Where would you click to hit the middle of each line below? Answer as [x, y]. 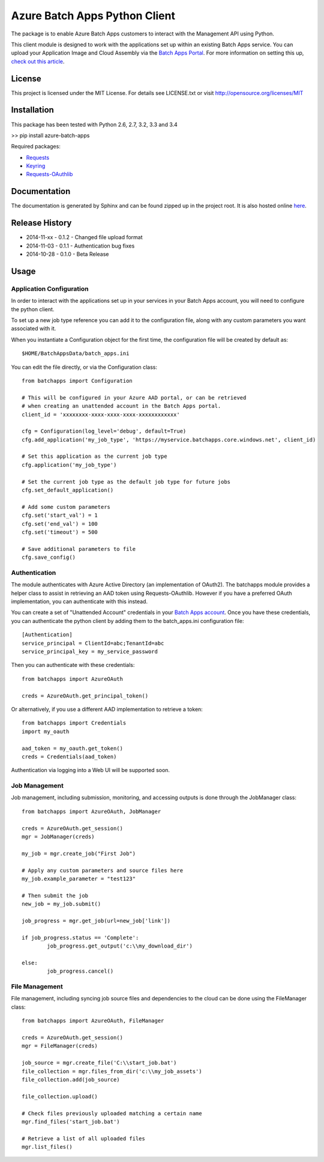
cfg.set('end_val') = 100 [60, 524]
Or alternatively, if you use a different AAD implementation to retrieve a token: [107, 709]
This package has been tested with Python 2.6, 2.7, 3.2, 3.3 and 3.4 [94, 124]
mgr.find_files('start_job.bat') [71, 1121]
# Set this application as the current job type [94, 456]
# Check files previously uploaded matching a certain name [112, 1113]
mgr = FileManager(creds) [60, 1046]
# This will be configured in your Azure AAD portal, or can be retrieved [134, 397]
